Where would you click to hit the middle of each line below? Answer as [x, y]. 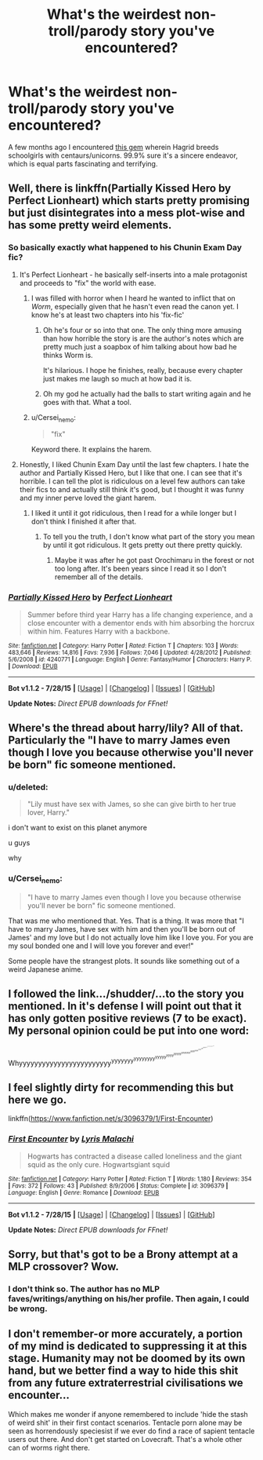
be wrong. [28, 1309]
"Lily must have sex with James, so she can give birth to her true [131, 804]
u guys [19, 843]
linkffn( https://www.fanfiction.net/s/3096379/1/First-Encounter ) [111, 1119]
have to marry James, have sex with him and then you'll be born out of [122, 929]
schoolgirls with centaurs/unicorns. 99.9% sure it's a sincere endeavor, [123, 155]
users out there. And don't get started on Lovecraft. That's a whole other [125, 1439]
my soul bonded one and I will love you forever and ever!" [101, 945]
